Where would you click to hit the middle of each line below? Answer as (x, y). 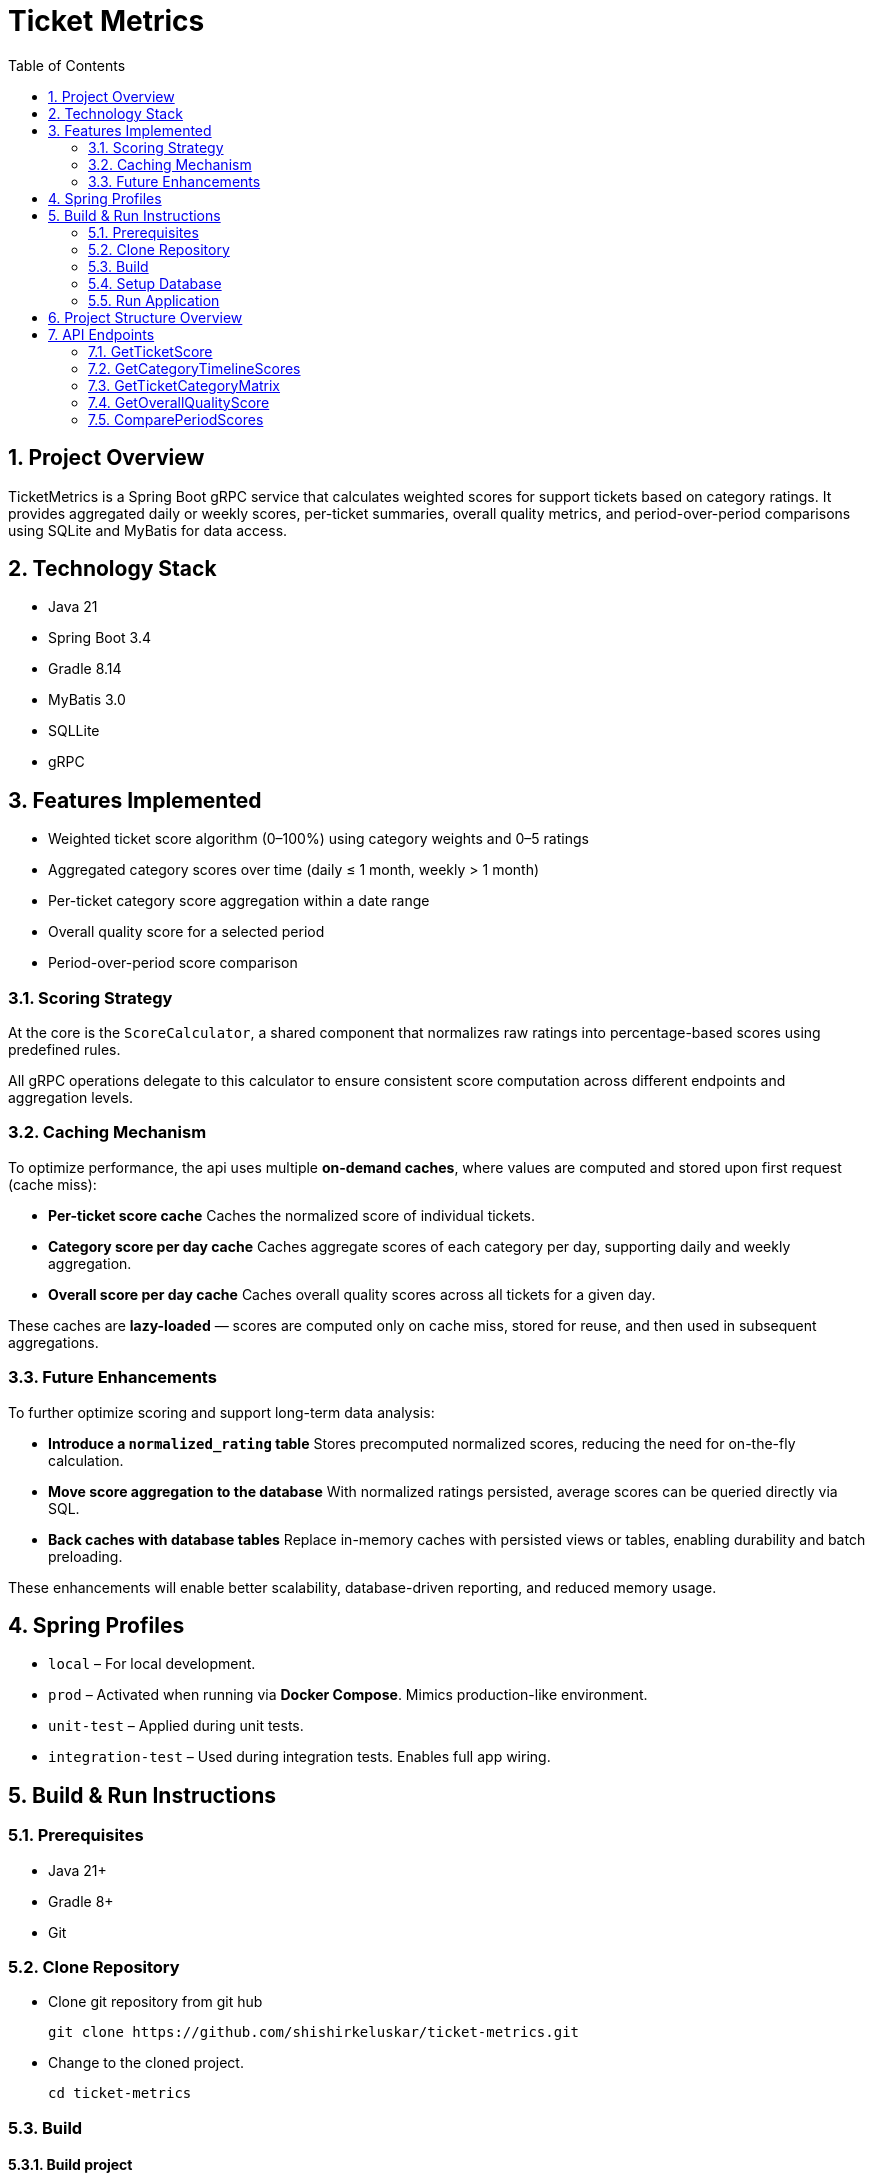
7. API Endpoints (101, 334)
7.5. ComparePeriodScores (176, 419)
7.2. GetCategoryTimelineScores (194, 368)
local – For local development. (152, 1664)
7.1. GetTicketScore (150, 351)
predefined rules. (64, 1050)
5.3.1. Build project (70, 2165)
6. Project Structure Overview (145, 317)
